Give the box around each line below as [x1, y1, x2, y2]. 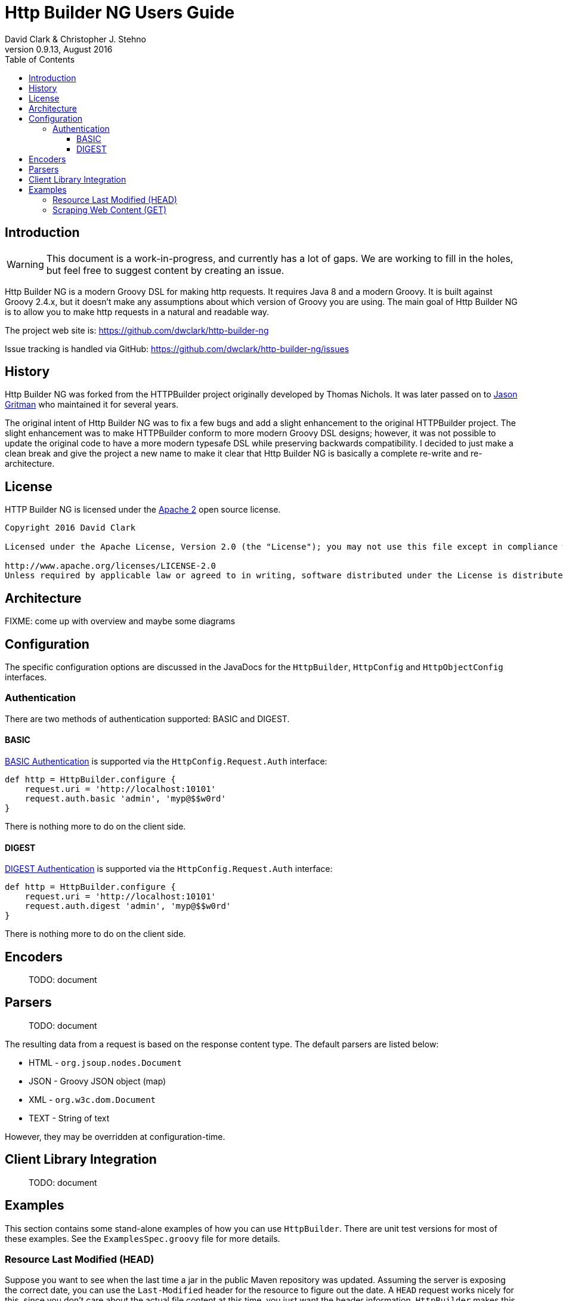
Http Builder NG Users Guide [5, 2, 235, 23]
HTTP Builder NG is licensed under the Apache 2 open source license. [5, 504, 281, 515]
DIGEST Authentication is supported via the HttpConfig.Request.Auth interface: [5, 864, 333, 874]
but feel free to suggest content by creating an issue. [46, 264, 284, 276]
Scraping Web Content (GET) [52, 204, 167, 215]
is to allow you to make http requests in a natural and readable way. [5, 306, 270, 317]
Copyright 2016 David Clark [5, 523, 136, 533]
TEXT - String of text [29, 1112, 110, 1123]
